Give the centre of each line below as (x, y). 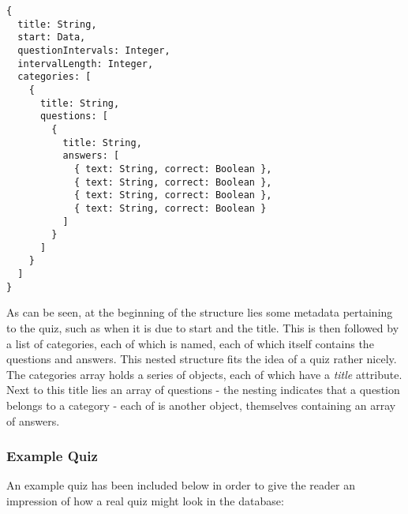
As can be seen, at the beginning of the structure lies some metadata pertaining (200, 312)
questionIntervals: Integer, (94, 50)
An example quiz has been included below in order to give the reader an (181, 485)
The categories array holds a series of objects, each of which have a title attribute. (204, 374)
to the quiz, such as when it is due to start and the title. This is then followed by (203, 328)
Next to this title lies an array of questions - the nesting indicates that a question (203, 390)
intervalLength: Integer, (86, 64)
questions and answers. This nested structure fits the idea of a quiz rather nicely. (202, 359)
